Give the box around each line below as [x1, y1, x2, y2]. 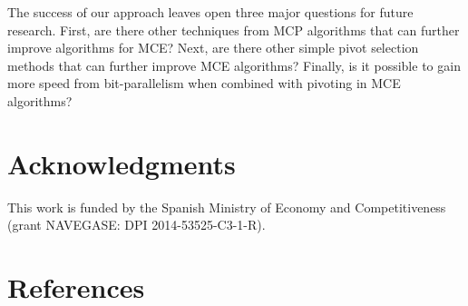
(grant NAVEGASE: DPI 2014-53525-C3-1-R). [7, 215, 266, 234]
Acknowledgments [7, 144, 236, 182]
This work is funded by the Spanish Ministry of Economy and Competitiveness [7, 197, 446, 216]
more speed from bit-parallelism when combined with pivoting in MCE [7, 74, 401, 93]
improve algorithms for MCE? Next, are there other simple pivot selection [7, 38, 419, 57]
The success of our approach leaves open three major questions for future [7, 3, 414, 21]
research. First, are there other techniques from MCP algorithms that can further [7, 20, 460, 39]
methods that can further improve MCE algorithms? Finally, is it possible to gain [7, 55, 461, 74]
